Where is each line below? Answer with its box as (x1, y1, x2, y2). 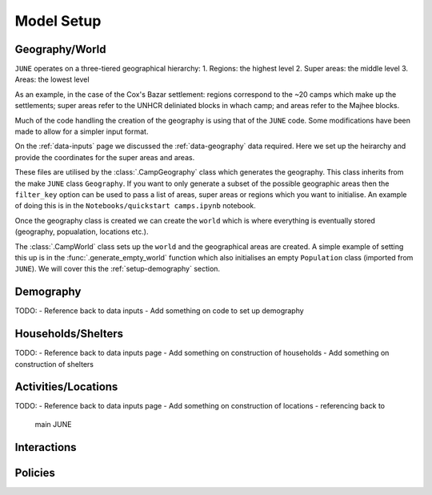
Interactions (14, 441, 77, 454)
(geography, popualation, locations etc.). (14, 227, 149, 236)
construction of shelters (14, 359, 94, 368)
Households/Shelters (14, 327, 124, 340)
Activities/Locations (14, 380, 118, 394)
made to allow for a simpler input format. (14, 127, 149, 136)
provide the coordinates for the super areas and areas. (14, 152, 195, 162)
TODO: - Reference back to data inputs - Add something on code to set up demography (14, 306, 304, 316)
